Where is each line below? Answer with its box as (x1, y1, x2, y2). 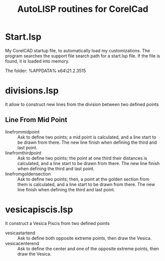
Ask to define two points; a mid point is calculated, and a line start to (17, 134, 157, 140)
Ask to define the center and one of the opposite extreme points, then (17, 246, 159, 252)
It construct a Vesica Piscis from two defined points (5, 220, 110, 226)
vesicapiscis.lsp (5, 204, 73, 215)
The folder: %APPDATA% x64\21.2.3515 (5, 68, 86, 74)
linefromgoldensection (5, 171, 51, 176)
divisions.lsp (5, 85, 59, 96)
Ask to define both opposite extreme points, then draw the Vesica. (17, 235, 152, 241)
